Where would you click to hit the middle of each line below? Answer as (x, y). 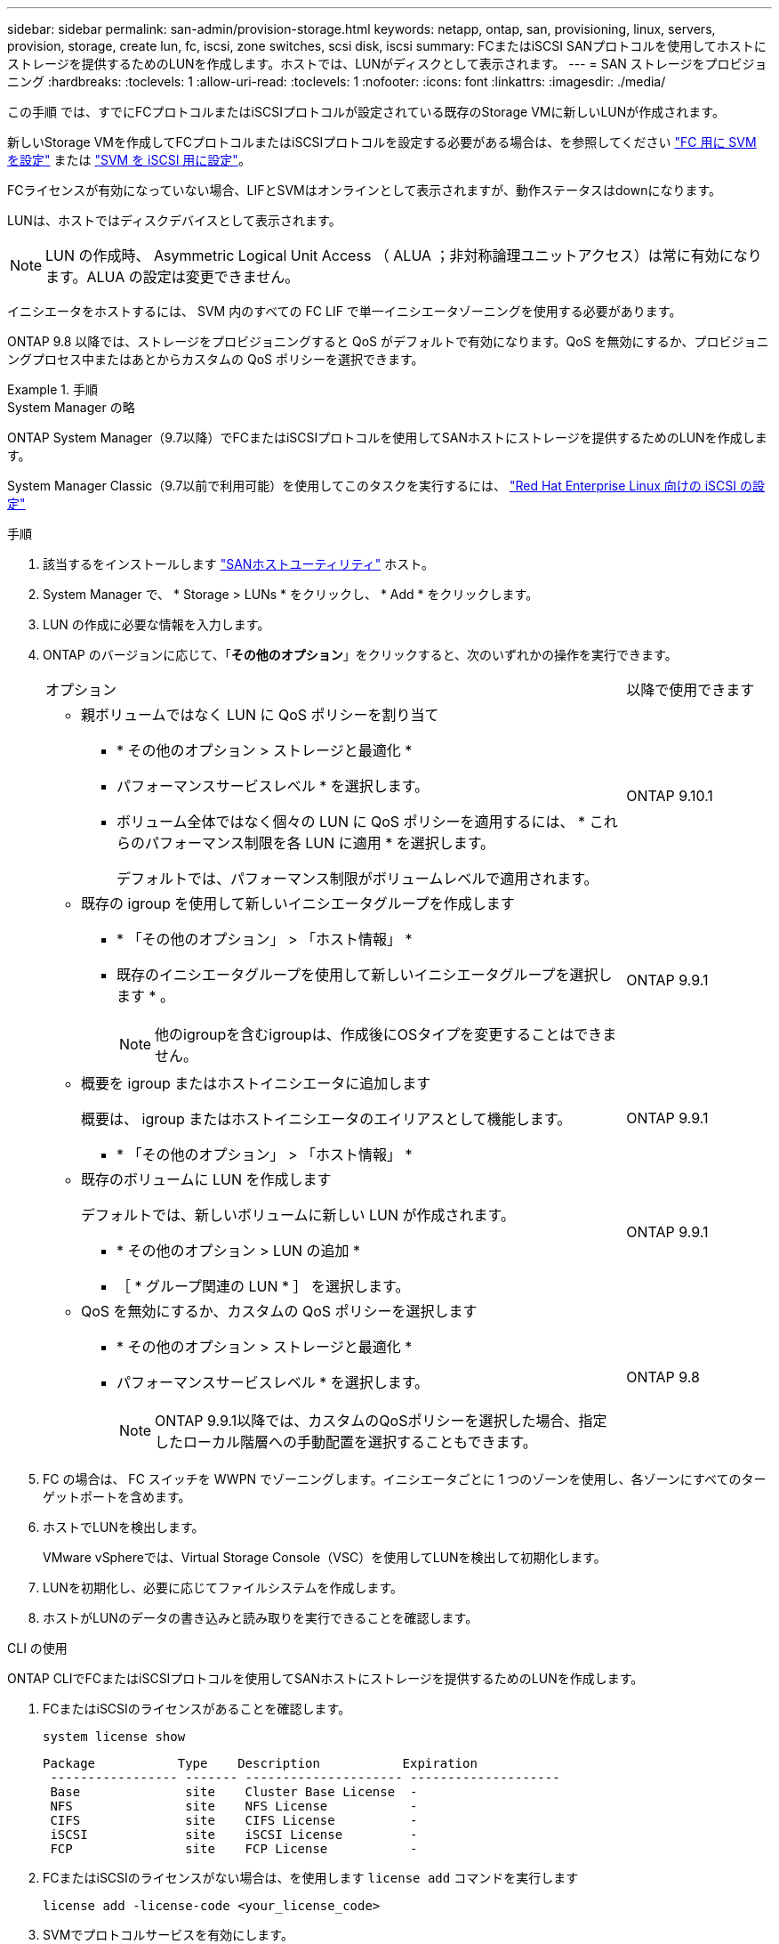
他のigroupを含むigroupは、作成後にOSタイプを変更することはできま (386, 1034)
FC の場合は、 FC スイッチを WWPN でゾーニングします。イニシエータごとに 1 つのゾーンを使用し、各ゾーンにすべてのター (405, 1479)
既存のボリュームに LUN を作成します (206, 1179)
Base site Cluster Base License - (234, 1792)
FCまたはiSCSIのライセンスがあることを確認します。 (197, 1709)
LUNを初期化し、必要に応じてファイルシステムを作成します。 (223, 1588)
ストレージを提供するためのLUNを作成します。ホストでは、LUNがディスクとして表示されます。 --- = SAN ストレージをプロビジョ (387, 64)
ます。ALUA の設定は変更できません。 (173, 277)
